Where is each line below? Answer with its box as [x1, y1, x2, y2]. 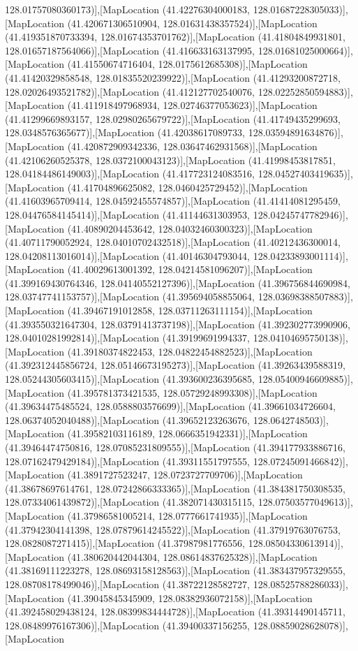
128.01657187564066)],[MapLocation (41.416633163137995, [5, 43, 255, 57]
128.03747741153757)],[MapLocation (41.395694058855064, [5, 289, 255, 304]
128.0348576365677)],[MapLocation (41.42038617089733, [5, 125, 246, 140]
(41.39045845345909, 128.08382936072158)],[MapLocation [67, 590, 313, 605]
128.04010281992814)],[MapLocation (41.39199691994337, [5, 330, 251, 345]
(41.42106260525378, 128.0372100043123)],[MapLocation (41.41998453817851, [5, 152, 336, 167]
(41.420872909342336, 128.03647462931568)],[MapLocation [67, 138, 318, 153]
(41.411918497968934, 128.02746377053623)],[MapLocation [67, 98, 318, 112]
